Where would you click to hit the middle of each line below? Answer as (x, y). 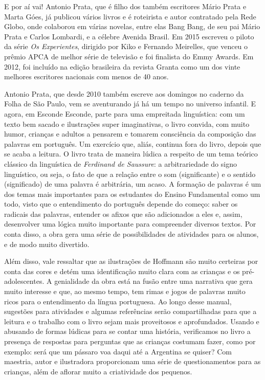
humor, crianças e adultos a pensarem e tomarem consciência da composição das (130, 134)
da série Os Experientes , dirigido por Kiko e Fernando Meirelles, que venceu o (126, 46)
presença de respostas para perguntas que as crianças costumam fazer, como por (130, 341)
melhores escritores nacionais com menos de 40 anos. (86, 76)
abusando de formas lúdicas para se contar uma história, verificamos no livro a (127, 331)
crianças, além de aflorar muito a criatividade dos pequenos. (98, 371)
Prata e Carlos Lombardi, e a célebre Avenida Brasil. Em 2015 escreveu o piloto (129, 36)
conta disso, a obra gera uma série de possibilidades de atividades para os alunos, (131, 234)
